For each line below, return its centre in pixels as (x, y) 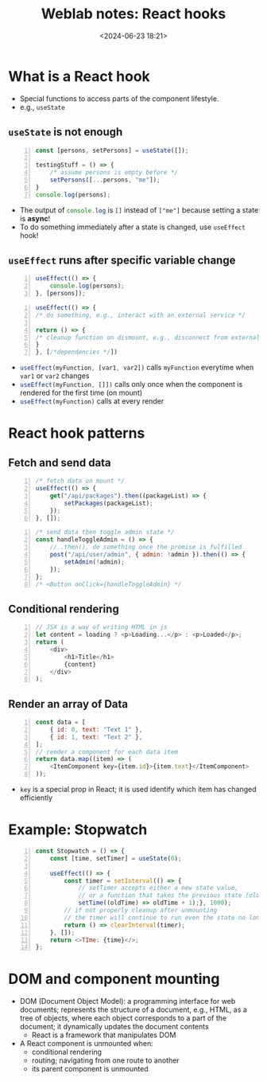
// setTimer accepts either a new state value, (159, 888)
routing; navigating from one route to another (106, 1060)
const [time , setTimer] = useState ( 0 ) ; (116, 858)
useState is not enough (66, 132)
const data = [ (60, 722)
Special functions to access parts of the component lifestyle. (119, 98)
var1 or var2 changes (54, 376)
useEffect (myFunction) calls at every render (92, 401)
